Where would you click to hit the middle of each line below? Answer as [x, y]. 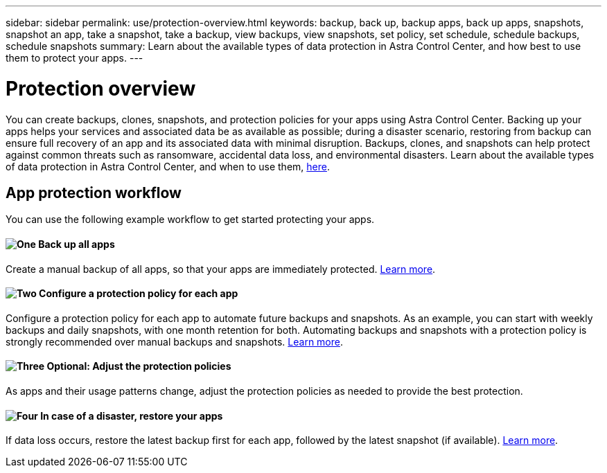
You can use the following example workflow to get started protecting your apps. [190, 220]
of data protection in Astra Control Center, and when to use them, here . [168, 166]
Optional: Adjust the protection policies [139, 366]
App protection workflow [94, 193]
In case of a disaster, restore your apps [132, 416]
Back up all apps [77, 244]
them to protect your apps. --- [74, 58]
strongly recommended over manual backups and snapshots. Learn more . [174, 341]
